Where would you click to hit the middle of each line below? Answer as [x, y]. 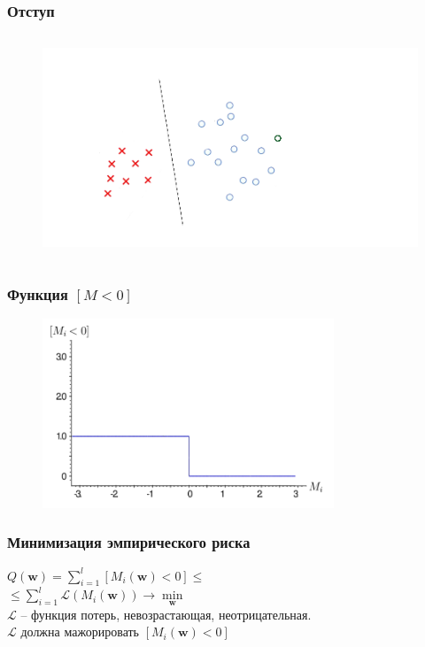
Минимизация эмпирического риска [129, 542]
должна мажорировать [80, 632]
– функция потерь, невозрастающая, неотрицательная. [166, 614]
